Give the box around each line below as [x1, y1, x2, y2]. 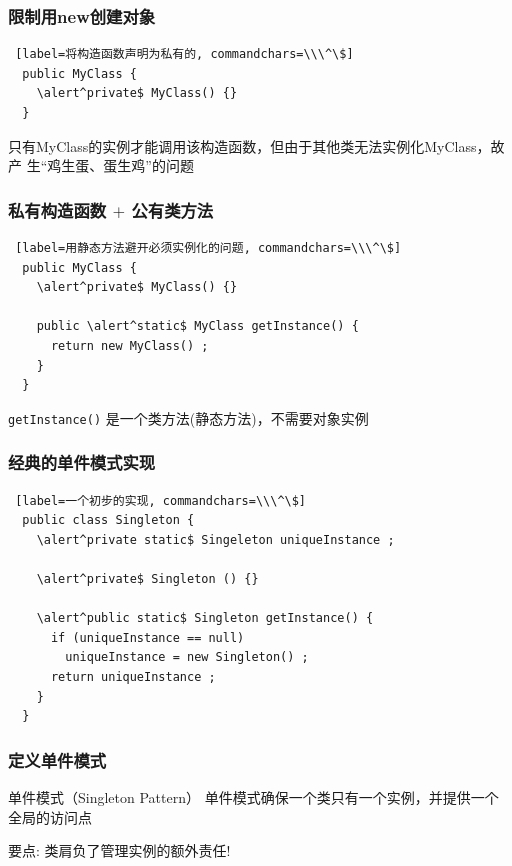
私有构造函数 [8, 197, 107, 222]
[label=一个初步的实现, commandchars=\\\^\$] [15, 493, 307, 508]
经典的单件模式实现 [8, 450, 156, 475]
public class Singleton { [22, 513, 195, 528]
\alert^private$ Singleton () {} [36, 572, 259, 586]
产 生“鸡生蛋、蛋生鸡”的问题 [8, 155, 194, 176]
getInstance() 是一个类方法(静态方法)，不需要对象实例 [8, 407, 369, 428]
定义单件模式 [8, 747, 107, 772]
